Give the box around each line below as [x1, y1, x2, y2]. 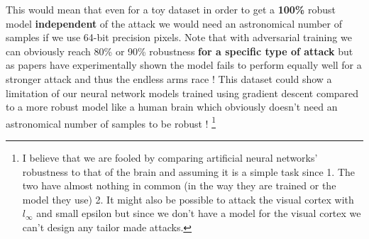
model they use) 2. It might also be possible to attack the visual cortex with [22, 191, 354, 206]
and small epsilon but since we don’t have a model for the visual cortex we [36, 206, 361, 221]
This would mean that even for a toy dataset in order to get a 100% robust [6, 2, 336, 16]
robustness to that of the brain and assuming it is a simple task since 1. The [22, 164, 355, 179]
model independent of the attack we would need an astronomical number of [6, 16, 343, 30]
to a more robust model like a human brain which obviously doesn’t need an [6, 99, 338, 114]
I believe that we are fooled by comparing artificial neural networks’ [22, 150, 318, 165]
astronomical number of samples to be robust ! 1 [6, 113, 216, 130]
